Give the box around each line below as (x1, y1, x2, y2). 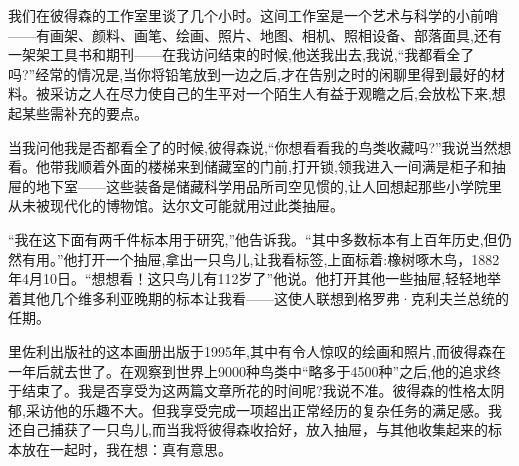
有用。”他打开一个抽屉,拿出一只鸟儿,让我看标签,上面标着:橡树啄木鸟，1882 (21, 248, 500, 269)
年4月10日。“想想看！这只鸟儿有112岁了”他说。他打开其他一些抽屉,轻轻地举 (8, 268, 502, 289)
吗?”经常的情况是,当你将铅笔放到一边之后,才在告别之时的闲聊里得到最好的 (8, 63, 491, 84)
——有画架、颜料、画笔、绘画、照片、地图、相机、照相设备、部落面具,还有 (8, 24, 502, 45)
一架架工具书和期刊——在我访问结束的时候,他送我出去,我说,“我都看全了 (8, 44, 475, 65)
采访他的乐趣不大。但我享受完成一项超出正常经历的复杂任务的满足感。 (25, 399, 488, 420)
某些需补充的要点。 (21, 102, 148, 123)
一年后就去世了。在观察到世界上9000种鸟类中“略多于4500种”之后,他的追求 (8, 360, 488, 381)
